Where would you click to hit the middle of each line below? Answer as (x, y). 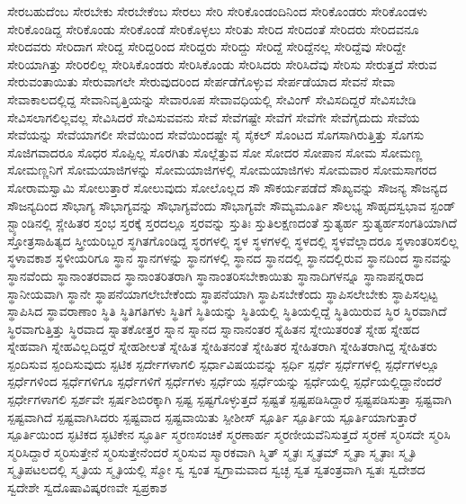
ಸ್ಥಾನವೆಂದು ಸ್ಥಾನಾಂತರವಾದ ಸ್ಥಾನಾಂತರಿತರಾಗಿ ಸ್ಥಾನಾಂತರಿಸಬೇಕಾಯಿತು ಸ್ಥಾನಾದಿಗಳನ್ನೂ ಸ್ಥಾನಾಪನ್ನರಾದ (215, 275)
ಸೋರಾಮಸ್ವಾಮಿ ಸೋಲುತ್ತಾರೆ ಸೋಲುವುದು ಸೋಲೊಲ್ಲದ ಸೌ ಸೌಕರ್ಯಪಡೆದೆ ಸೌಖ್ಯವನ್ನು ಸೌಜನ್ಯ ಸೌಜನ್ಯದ (228, 187)
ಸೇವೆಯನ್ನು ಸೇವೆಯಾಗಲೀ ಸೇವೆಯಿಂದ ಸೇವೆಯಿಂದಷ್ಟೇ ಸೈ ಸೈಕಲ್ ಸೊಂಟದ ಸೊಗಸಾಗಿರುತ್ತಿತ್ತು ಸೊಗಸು (216, 135)
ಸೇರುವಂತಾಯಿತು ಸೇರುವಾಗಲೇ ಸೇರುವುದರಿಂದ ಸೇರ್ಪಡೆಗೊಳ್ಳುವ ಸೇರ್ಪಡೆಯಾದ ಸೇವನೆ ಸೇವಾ (202, 81)
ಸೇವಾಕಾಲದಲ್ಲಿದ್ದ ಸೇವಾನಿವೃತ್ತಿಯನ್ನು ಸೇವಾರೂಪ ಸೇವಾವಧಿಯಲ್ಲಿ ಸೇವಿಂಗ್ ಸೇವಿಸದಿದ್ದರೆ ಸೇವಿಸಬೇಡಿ (212, 99)
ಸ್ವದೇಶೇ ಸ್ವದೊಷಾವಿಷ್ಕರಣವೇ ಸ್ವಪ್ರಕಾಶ (87, 487)
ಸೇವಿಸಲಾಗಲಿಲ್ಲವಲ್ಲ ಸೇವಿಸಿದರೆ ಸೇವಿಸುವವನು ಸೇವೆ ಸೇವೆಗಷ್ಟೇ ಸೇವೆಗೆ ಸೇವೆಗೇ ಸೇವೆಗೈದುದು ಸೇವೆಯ (214, 117)
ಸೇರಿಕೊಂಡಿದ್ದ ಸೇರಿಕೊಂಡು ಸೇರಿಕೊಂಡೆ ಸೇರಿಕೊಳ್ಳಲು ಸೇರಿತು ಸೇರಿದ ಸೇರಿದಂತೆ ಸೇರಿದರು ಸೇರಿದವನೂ (213, 28)
